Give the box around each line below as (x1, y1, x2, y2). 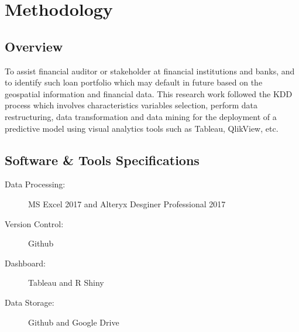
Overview (5, 37, 63, 55)
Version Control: (5, 217, 64, 230)
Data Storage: (5, 296, 54, 308)
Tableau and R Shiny (28, 276, 104, 289)
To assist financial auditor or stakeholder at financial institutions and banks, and (5, 64, 295, 77)
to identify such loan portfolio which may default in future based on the (5, 76, 263, 88)
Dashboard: (5, 256, 46, 269)
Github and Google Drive (28, 316, 119, 328)
